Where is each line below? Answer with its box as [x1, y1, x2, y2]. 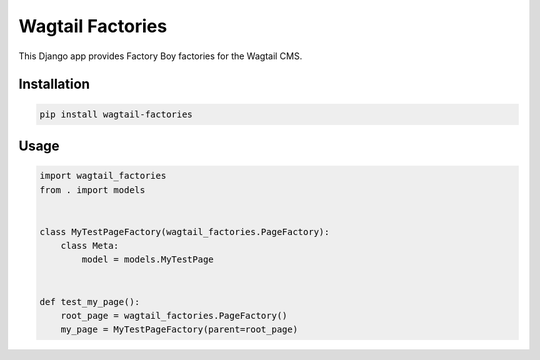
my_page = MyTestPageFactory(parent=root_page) [60, 324, 299, 335]
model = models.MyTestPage [81, 254, 214, 265]
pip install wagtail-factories [39, 108, 194, 120]
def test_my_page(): [39, 296, 140, 307]
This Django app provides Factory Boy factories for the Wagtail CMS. [18, 50, 303, 62]
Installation [18, 76, 90, 93]
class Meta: [60, 240, 120, 252]
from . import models [39, 184, 146, 195]
